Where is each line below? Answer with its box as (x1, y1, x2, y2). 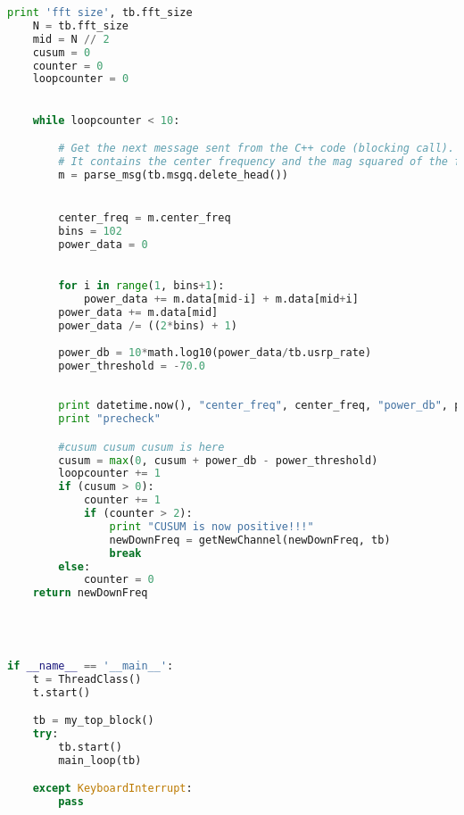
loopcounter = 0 (32, 72, 129, 86)
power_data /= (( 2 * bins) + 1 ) (58, 320, 237, 333)
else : (58, 560, 91, 573)
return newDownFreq (32, 586, 148, 600)
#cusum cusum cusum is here (58, 440, 225, 453)
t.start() (32, 686, 91, 699)
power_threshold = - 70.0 (58, 359, 205, 372)
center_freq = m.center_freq (58, 212, 231, 225)
